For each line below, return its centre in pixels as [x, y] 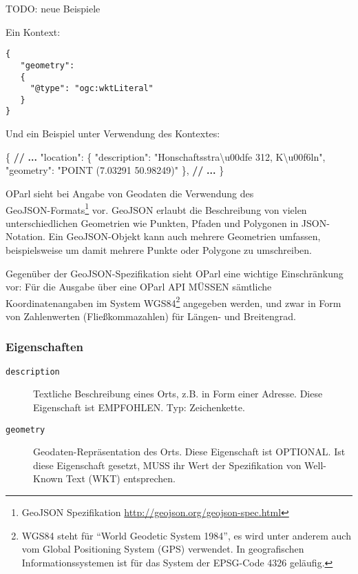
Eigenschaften [45, 347]
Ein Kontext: [33, 31]
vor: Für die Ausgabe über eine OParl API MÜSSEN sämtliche [139, 287]
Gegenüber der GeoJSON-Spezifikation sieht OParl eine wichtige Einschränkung [175, 273]
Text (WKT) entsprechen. [121, 478]
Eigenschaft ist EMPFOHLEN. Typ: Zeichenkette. [139, 407]
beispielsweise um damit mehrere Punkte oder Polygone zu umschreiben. [159, 249]
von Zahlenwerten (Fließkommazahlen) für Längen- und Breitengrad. [151, 316]
